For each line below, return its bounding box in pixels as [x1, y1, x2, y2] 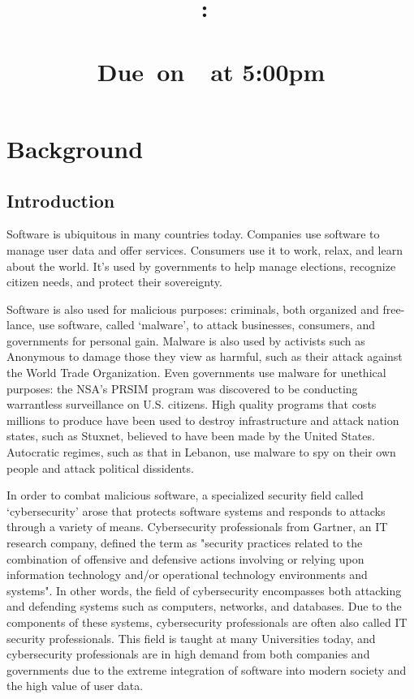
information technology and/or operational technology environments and [6, 566, 368, 583]
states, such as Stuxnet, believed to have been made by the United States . [6, 427, 375, 444]
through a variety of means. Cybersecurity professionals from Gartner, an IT [6, 518, 388, 535]
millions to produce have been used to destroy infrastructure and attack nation [6, 411, 399, 428]
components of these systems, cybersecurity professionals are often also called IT [6, 613, 408, 630]
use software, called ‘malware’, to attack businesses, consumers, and [38, 316, 376, 333]
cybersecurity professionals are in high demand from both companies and [6, 645, 370, 663]
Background [6, 131, 144, 165]
